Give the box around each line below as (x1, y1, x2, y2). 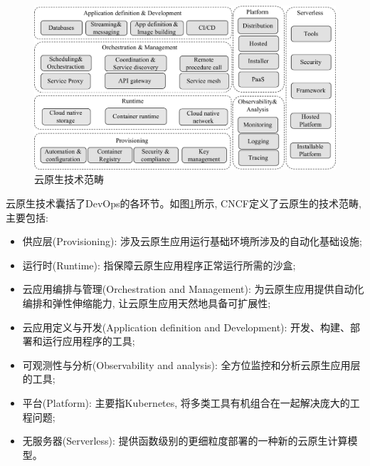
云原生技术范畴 (34, 172, 104, 187)
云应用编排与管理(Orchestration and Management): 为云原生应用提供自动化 (22, 281, 364, 296)
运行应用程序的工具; (42, 333, 135, 348)
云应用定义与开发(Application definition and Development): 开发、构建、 (22, 319, 351, 334)
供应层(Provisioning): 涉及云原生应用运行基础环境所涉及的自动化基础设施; (22, 234, 362, 249)
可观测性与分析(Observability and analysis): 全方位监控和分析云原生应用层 (22, 357, 361, 372)
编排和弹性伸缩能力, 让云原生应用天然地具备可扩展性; (22, 295, 271, 310)
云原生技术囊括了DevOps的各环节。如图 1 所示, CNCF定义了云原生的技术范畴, (6, 195, 361, 210)
